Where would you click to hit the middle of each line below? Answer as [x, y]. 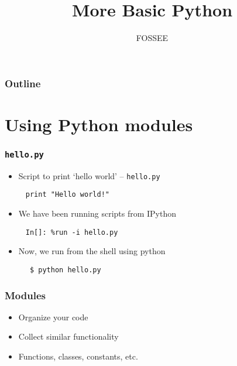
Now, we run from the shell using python [92, 251]
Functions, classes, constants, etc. [78, 356]
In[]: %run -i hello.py [72, 232]
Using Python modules [99, 124]
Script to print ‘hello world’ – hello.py [89, 175]
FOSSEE [152, 38]
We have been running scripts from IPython [97, 213]
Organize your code [53, 317]
